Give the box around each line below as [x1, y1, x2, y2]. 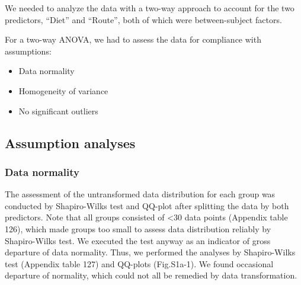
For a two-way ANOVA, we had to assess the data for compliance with [5, 33, 261, 46]
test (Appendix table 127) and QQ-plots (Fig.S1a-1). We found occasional [5, 257, 274, 270]
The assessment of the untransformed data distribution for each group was [5, 188, 276, 200]
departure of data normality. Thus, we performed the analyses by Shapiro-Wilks [5, 246, 296, 258]
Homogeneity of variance [18, 84, 108, 97]
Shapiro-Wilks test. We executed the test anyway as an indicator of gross [5, 234, 271, 246]
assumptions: [5, 44, 52, 57]
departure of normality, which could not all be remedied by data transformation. [5, 269, 297, 281]
